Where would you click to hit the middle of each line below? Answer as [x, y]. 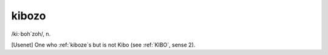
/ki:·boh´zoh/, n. [31, 34]
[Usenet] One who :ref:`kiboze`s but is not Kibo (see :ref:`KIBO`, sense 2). [103, 45]
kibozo [29, 16]
